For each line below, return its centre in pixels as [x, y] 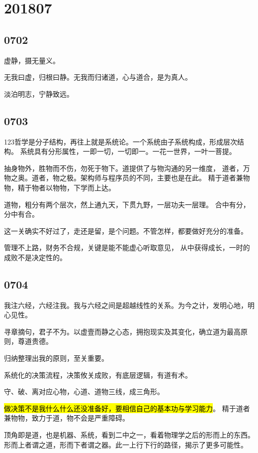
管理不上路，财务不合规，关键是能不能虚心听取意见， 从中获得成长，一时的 [127, 247]
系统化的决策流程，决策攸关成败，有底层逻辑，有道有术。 [98, 375]
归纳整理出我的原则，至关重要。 [56, 358]
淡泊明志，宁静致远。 [39, 93]
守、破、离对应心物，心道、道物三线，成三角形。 [84, 391]
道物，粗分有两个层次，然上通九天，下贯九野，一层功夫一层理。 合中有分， [127, 204]
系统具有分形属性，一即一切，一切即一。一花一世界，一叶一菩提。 [128, 151]
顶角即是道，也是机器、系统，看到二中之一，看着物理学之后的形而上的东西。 [129, 435]
